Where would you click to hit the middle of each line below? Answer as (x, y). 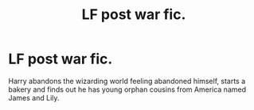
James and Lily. (34, 97)
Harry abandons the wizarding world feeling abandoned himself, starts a (127, 81)
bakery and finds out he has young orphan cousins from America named (127, 89)
